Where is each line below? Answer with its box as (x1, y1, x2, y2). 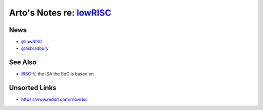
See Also (9, 58, 37, 67)
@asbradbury (21, 45, 49, 51)
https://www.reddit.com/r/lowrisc (21, 96, 88, 102)
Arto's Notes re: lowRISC (9, 7, 112, 18)
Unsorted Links (9, 84, 56, 92)
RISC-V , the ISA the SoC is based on (21, 71, 94, 77)
